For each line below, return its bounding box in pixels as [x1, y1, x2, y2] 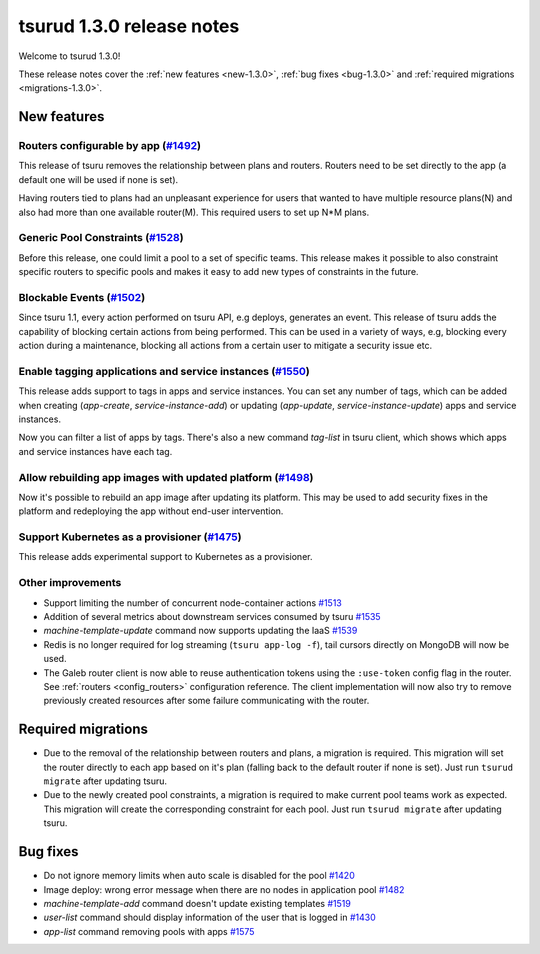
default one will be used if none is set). [18, 173, 179, 185]
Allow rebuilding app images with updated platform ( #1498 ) [18, 470, 314, 484]
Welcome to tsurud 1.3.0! [18, 50, 121, 62]
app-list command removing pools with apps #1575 [43, 925, 255, 937]
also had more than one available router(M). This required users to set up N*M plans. [18, 206, 370, 218]
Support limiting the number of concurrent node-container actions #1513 [43, 596, 342, 609]
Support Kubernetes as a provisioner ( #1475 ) [18, 530, 242, 544]
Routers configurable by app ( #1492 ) [18, 139, 202, 153]
